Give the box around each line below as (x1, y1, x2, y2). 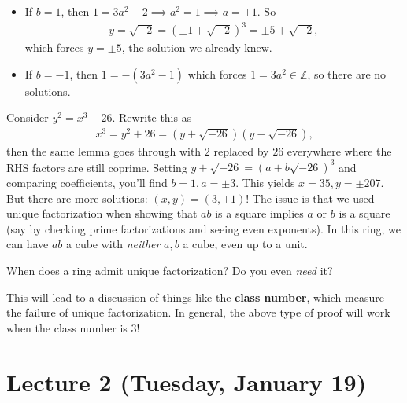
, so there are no (307, 65, 387, 82)
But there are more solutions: (6, 189, 148, 206)
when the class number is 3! (6, 319, 140, 335)
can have (6, 236, 49, 252)
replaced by (213, 143, 269, 159)
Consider (6, 109, 49, 126)
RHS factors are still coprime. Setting (6, 159, 187, 175)
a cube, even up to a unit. (183, 236, 308, 252)
